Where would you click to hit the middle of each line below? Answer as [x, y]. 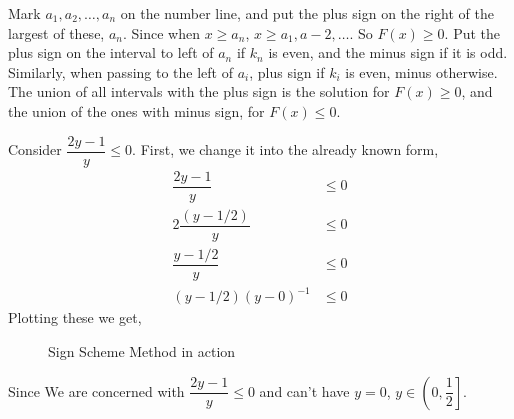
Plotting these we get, [75, 317]
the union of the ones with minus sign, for [136, 110]
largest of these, [56, 32]
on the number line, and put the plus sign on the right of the [307, 13]
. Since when [161, 32]
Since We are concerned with [96, 390]
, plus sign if [287, 71]
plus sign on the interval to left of [111, 52]
